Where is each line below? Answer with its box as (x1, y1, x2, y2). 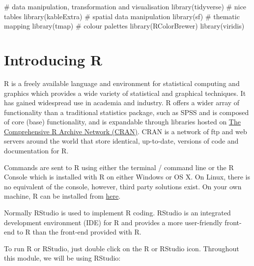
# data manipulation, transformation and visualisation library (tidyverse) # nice (4, 1, 246, 11)
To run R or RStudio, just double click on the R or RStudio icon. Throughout (4, 243, 239, 253)
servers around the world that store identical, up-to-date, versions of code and (4, 136, 239, 146)
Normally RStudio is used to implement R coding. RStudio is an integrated (4, 207, 231, 218)
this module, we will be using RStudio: (4, 253, 121, 263)
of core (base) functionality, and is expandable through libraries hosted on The (4, 117, 241, 127)
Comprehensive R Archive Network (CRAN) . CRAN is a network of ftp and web (4, 126, 247, 136)
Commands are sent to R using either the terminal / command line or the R (4, 162, 234, 172)
